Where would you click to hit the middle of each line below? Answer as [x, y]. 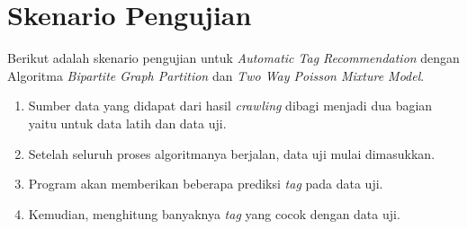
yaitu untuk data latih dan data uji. [127, 123]
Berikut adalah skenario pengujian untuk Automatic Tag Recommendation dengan [233, 58]
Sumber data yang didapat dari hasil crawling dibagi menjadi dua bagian [230, 106]
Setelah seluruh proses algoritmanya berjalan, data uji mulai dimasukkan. [232, 153]
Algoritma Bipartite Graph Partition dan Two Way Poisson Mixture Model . [216, 75]
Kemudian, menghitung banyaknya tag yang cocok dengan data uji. [214, 213]
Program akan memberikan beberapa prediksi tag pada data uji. [206, 184]
